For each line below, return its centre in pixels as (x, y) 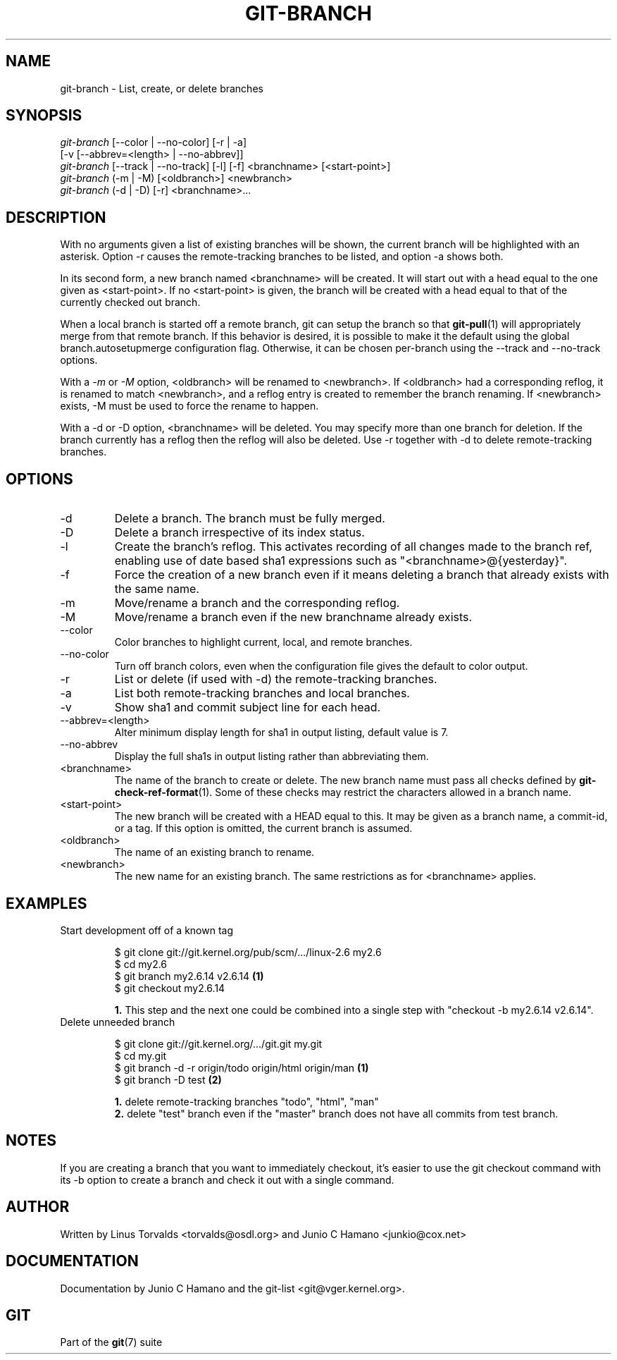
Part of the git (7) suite (111, 1342)
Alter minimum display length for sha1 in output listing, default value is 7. (281, 733)
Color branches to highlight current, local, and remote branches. (263, 642)
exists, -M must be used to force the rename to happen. (189, 406)
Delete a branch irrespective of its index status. (239, 533)
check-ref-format (156, 792)
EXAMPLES (46, 903)
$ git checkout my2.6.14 (170, 988)
